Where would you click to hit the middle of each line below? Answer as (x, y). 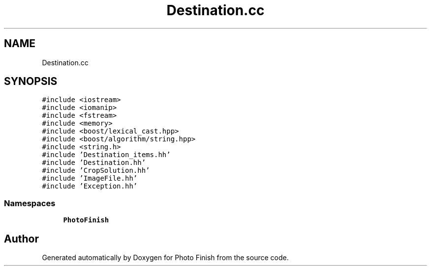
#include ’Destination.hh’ (94, 163)
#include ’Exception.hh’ (90, 186)
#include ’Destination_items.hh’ (106, 155)
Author (21, 239)
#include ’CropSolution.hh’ (96, 171)
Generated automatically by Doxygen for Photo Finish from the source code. (165, 258)
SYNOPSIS (31, 81)
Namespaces (30, 203)
